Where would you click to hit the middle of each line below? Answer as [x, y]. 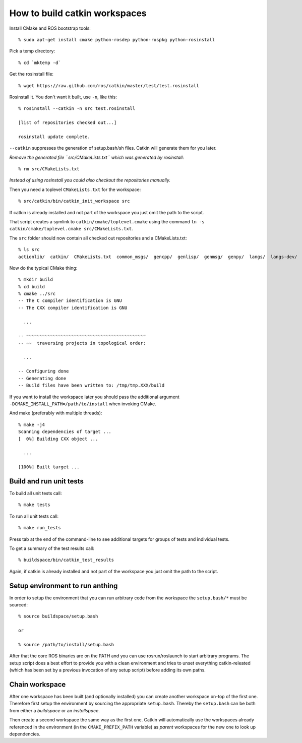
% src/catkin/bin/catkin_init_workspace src [74, 201]
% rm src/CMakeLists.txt [49, 169]
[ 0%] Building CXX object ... [58, 439]
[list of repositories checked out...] [68, 123]
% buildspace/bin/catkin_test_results [66, 560]
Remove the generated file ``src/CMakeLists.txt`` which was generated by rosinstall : [97, 157]
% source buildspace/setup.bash [58, 616]
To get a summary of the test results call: [52, 548]
